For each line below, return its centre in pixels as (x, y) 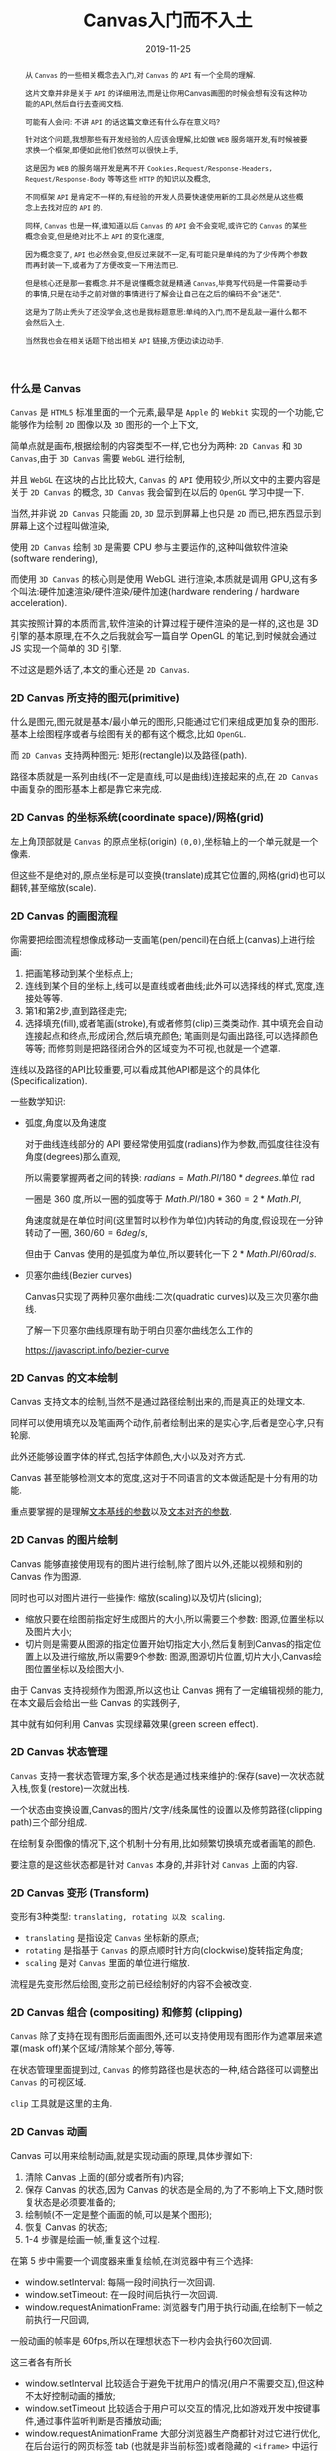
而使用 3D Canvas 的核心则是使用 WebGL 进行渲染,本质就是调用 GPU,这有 (160, 579)
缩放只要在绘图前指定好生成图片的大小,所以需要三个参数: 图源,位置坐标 (170, 1618)
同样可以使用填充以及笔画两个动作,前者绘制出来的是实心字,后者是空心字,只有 (167, 1423)
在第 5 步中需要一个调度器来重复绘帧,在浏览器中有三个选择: (132, 2260)
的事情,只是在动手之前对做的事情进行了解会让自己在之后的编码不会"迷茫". (153, 293)
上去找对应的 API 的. (67, 207)
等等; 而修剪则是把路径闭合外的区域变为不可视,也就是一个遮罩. (153, 1048)
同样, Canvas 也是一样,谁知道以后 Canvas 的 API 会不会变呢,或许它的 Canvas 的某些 (166, 226)
